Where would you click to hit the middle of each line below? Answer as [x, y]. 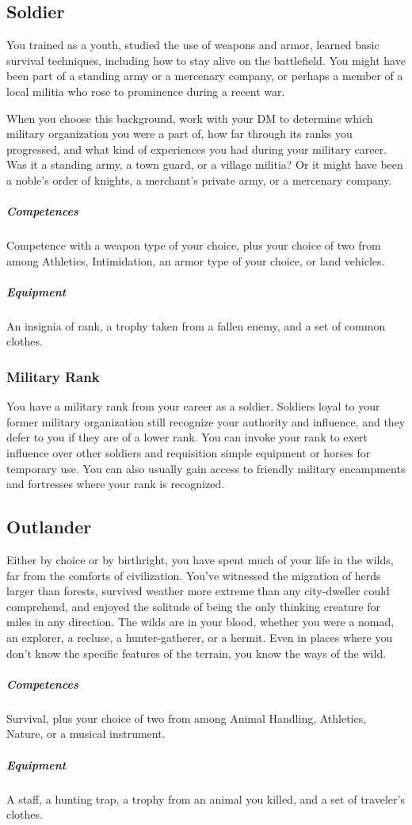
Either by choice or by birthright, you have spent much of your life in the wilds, [200, 560]
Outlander [49, 527]
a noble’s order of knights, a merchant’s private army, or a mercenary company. [199, 180]
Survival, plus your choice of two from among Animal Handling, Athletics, [187, 718]
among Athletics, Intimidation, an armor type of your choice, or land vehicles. [196, 260]
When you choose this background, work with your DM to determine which [190, 118]
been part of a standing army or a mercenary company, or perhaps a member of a [205, 76]
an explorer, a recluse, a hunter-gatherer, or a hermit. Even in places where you [200, 637]
